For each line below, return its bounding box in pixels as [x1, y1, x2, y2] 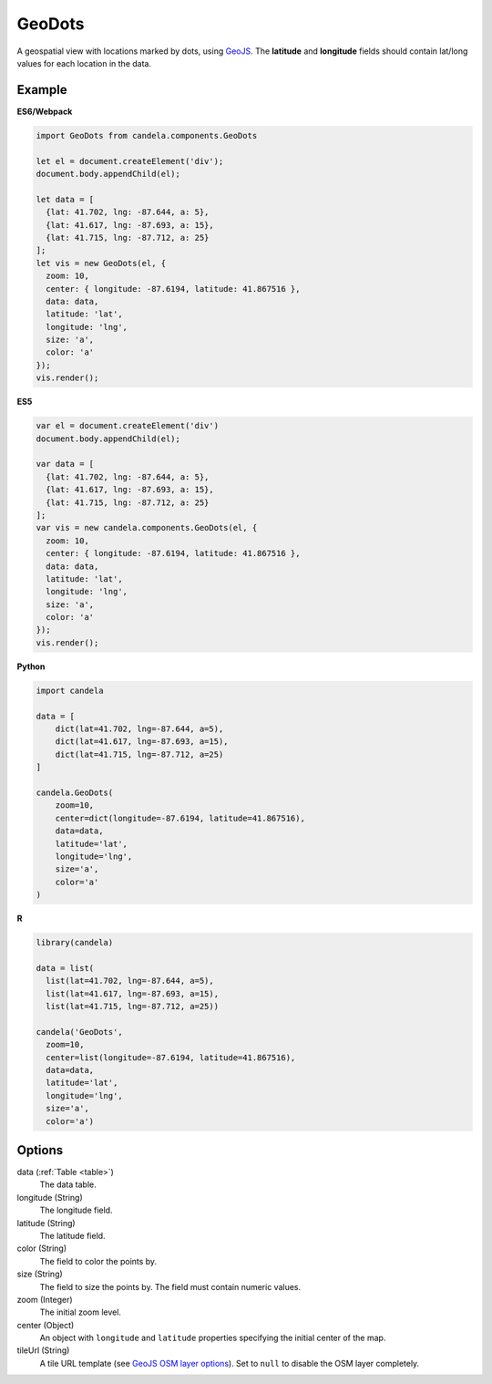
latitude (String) [16, 1217, 77, 1228]
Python [16, 661, 46, 672]
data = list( [36, 963, 95, 973]
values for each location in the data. [16, 57, 152, 68]
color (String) [16, 1243, 67, 1254]
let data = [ [36, 194, 95, 204]
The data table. [39, 1179, 97, 1190]
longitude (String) [16, 1192, 83, 1203]
